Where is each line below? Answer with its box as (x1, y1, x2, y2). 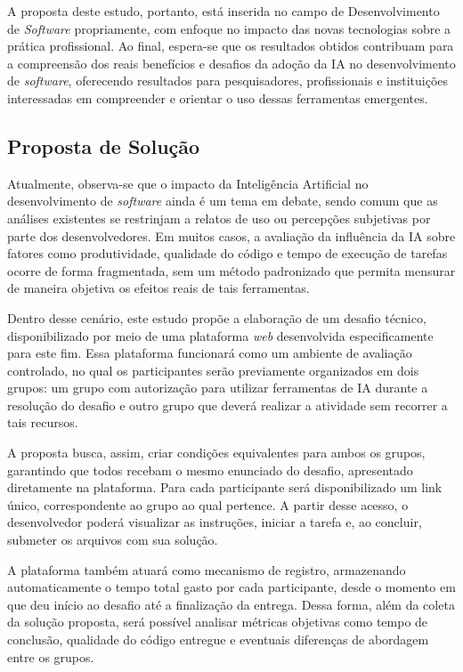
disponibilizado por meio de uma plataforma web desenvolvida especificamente (7, 326, 434, 344)
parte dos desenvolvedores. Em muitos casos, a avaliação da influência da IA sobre (7, 226, 456, 245)
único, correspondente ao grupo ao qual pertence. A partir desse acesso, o (7, 495, 409, 514)
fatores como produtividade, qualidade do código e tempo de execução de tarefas (7, 244, 448, 263)
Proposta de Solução (7, 132, 200, 159)
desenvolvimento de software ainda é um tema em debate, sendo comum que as (7, 191, 438, 210)
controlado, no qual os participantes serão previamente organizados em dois (7, 360, 419, 379)
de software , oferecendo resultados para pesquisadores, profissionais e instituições (7, 71, 449, 90)
